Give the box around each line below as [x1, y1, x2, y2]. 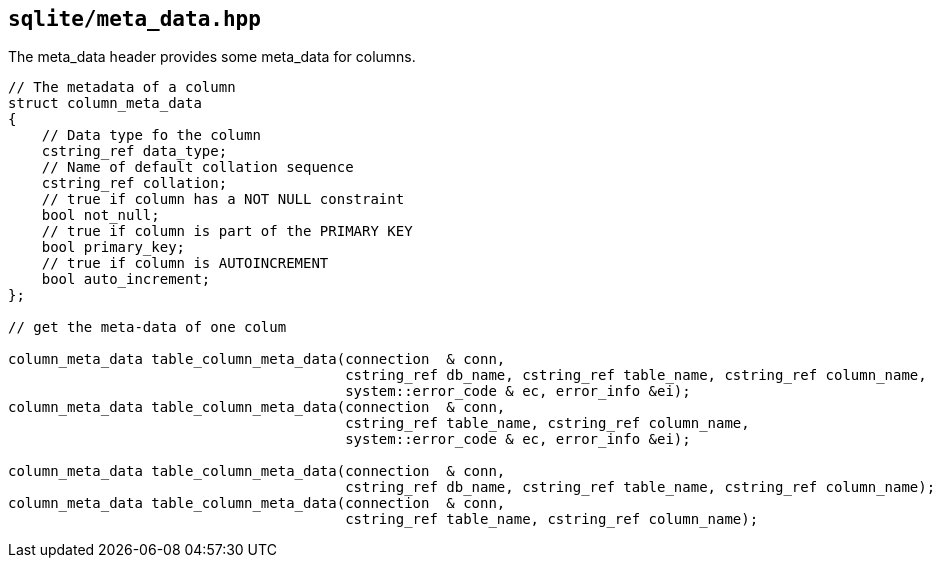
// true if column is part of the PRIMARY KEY [41, 223, 413, 240]
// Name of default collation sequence [41, 159, 354, 176]
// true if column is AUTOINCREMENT [41, 255, 329, 272]
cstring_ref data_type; [41, 143, 228, 160]
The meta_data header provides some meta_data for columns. [8, 48, 416, 66]
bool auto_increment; [41, 271, 211, 288]
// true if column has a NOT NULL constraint [41, 191, 405, 208]
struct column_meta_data [8, 95, 202, 112]
